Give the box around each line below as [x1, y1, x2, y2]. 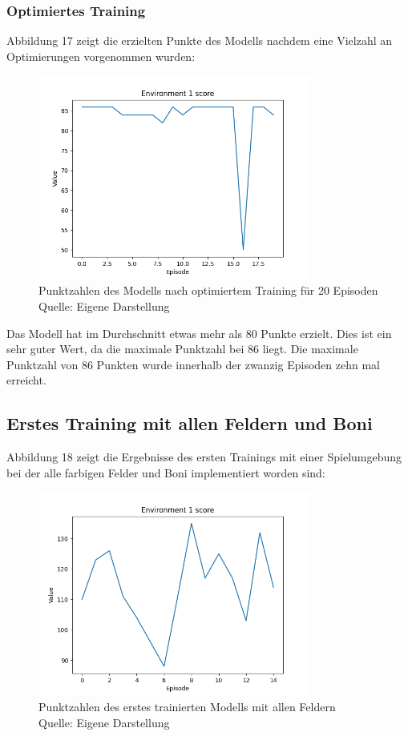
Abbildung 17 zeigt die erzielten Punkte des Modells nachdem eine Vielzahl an [6, 32, 393, 49]
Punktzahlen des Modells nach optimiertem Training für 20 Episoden [38, 282, 378, 299]
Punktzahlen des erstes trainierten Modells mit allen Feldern [38, 698, 336, 715]
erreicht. [6, 372, 46, 388]
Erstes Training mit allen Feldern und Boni [6, 411, 373, 436]
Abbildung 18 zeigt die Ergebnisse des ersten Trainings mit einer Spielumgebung [6, 448, 402, 465]
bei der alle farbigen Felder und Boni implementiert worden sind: [6, 464, 325, 481]
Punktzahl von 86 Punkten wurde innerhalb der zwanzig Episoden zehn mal [6, 356, 380, 372]
